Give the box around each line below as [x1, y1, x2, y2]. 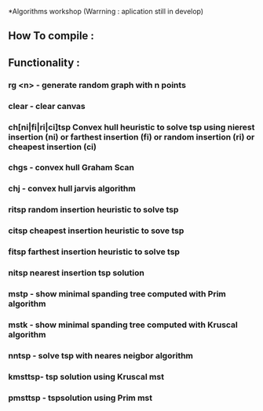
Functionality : [8, 56, 80, 69]
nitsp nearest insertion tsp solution [8, 267, 145, 278]
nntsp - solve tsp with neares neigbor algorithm [8, 350, 194, 361]
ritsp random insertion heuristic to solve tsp [8, 204, 179, 215]
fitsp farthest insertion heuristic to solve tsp [8, 246, 181, 257]
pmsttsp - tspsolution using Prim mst [8, 392, 153, 403]
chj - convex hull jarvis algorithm [8, 184, 136, 195]
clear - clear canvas [8, 100, 86, 111]
